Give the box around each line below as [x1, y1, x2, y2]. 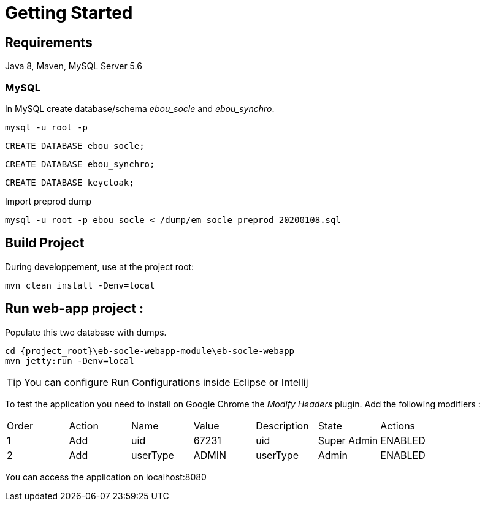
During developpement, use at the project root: [5, 261, 194, 272]
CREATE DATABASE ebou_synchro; [5, 159, 155, 169]
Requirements [5, 34, 93, 50]
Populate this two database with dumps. [5, 327, 167, 338]
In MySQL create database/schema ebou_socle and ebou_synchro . [5, 103, 275, 114]
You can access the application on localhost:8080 [5, 471, 207, 482]
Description [256, 419, 309, 432]
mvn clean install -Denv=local [5, 280, 155, 290]
